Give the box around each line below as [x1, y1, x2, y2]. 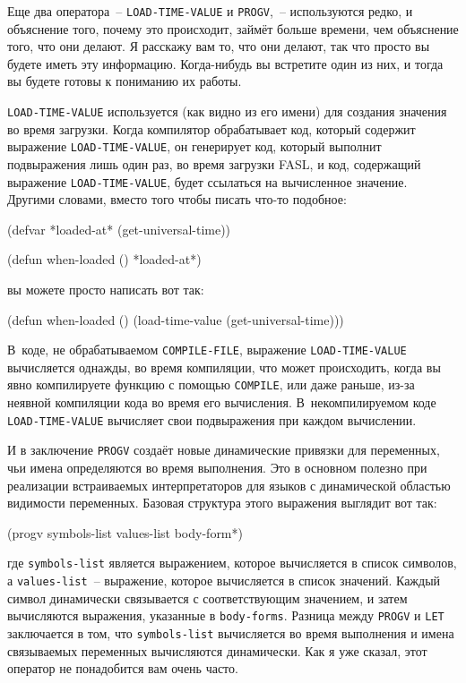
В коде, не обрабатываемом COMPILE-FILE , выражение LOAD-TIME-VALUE [7, 340, 407, 359]
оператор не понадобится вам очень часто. [7, 659, 238, 678]
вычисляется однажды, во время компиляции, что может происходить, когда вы [7, 357, 441, 376]
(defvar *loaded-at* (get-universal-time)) [7, 219, 231, 238]
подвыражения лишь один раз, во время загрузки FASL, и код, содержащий [7, 154, 421, 173]
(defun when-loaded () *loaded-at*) [7, 250, 202, 269]
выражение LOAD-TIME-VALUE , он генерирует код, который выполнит [7, 137, 382, 156]
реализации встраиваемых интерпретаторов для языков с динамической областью [7, 475, 451, 494]
